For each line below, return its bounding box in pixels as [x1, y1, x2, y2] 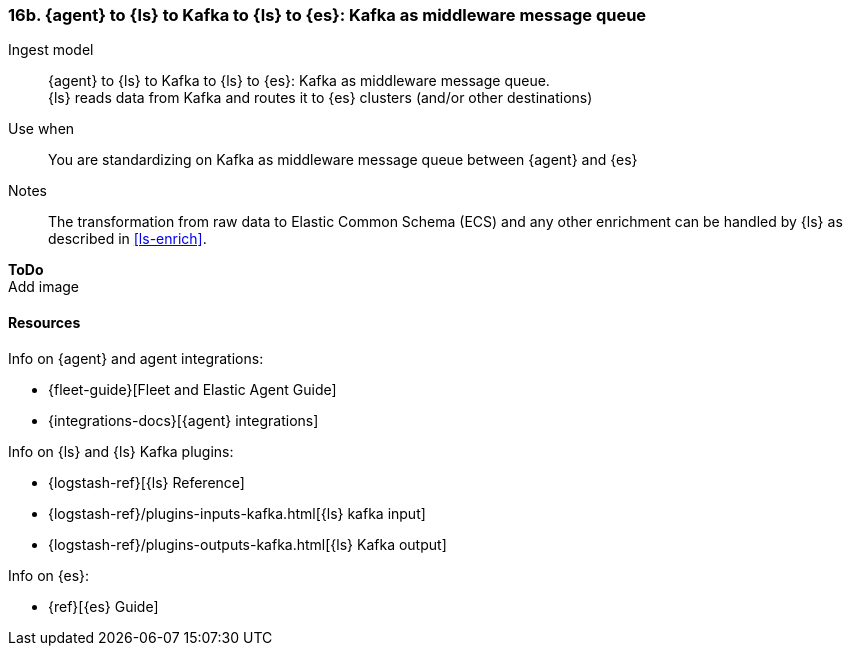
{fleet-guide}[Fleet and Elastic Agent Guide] [48, 380, 337, 398]
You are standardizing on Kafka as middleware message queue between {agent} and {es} [48, 151, 638, 169]
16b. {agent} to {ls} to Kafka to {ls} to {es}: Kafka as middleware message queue [8, 5, 647, 25]
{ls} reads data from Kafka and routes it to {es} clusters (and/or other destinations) [48, 89, 593, 107]
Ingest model [8, 41, 94, 59]
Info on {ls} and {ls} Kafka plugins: [8, 442, 234, 460]
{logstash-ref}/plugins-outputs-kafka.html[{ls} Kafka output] [48, 535, 447, 553]
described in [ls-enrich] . [48, 230, 207, 248]
